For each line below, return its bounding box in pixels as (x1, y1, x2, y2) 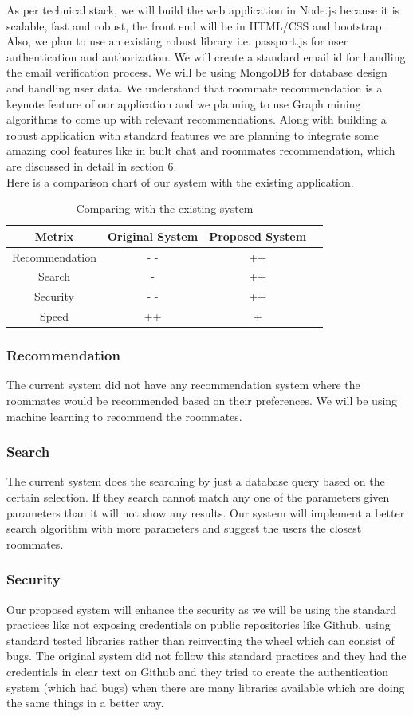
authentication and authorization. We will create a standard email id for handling (6, 48, 406, 65)
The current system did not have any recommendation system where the (6, 376, 360, 393)
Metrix (34, 227, 74, 244)
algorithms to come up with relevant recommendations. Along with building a (6, 111, 387, 128)
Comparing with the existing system (76, 200, 254, 217)
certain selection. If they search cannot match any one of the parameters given (6, 489, 390, 505)
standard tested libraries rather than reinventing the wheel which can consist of (6, 631, 395, 648)
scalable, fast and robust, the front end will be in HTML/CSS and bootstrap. (6, 17, 385, 33)
